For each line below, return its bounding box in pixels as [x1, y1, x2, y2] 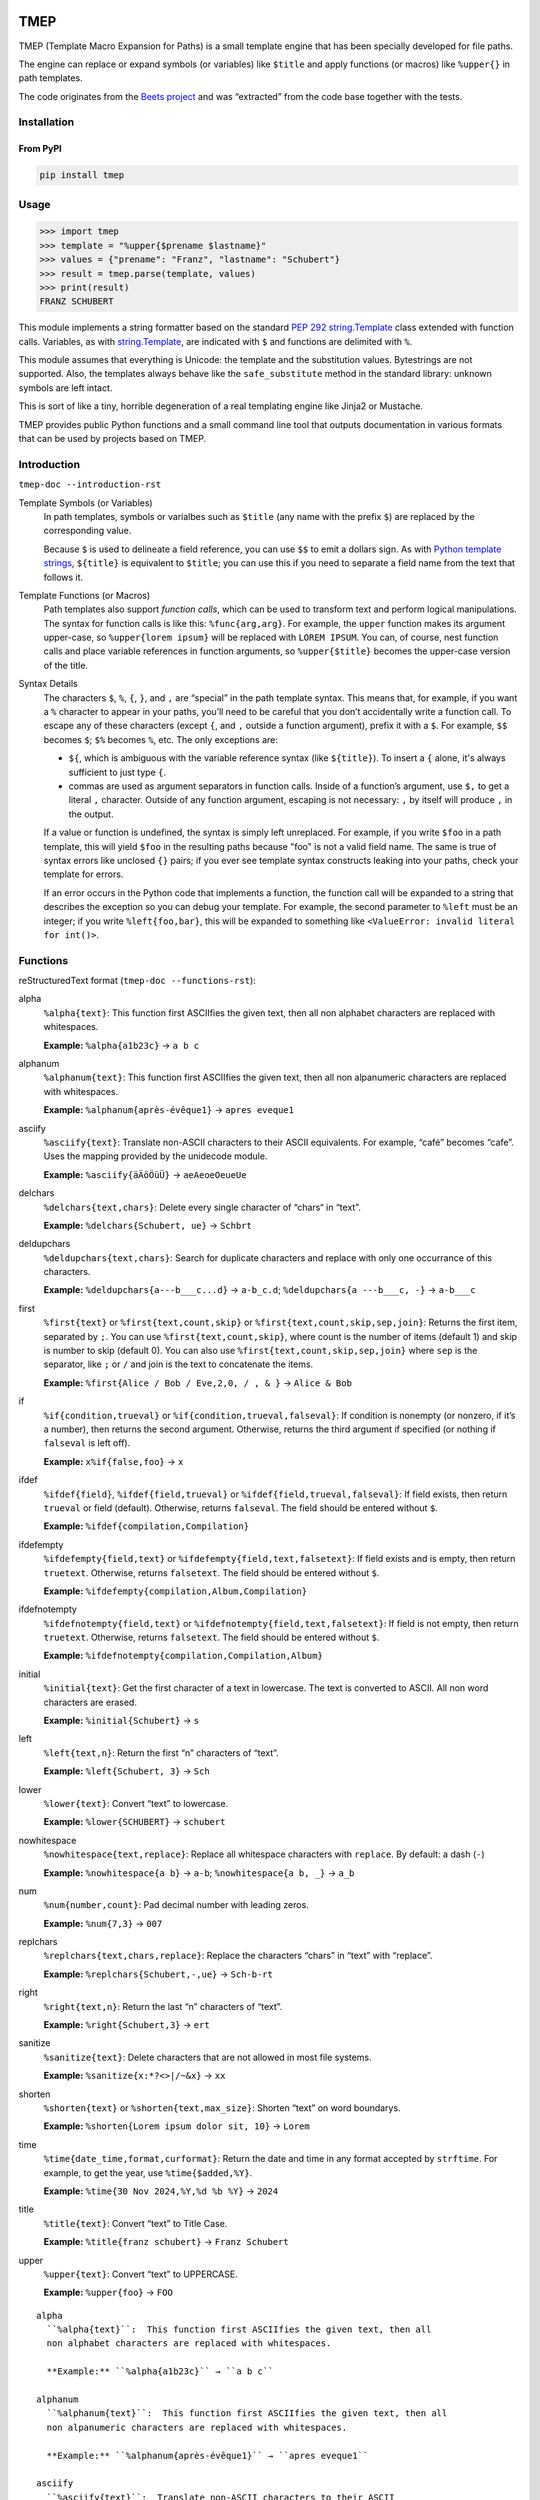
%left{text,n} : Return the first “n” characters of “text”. [43, 1746, 279, 1759]
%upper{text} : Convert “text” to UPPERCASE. [43, 2268, 239, 2280]
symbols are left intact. [18, 381, 113, 394]
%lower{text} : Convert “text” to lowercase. [43, 1797, 229, 1809]
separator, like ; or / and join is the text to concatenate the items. [43, 1358, 314, 1370]
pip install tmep [39, 170, 125, 181]
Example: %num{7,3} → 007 [43, 1917, 163, 1929]
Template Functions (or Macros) [18, 589, 151, 601]
